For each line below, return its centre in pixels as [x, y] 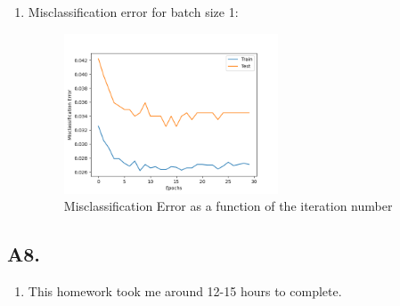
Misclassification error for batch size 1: [133, 12]
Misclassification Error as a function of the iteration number [228, 206]
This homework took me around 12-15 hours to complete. [185, 291]
